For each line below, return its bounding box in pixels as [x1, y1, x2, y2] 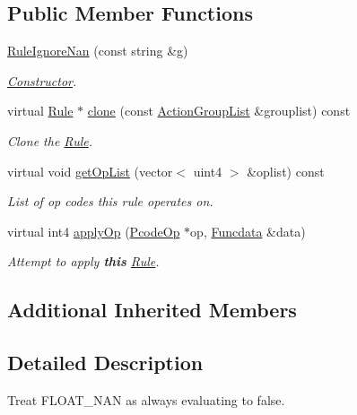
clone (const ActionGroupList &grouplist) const [87, 101, 351, 120]
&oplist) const [247, 161, 325, 180]
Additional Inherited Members [7, 296, 297, 324]
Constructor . [7, 71, 77, 90]
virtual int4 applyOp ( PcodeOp [7, 221, 180, 240]
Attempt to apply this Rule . [7, 252, 160, 271]
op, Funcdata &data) [190, 221, 306, 240]
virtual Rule [7, 101, 74, 120]
